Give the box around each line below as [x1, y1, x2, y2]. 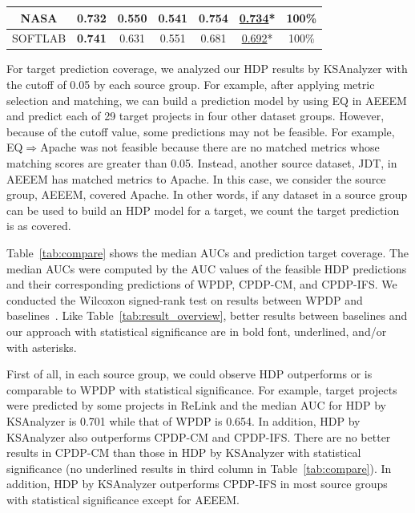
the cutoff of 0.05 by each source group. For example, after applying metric [6, 76, 375, 93]
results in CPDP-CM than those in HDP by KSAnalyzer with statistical [6, 444, 361, 461]
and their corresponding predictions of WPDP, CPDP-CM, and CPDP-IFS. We [6, 276, 397, 293]
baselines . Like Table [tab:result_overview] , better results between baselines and [6, 307, 408, 324]
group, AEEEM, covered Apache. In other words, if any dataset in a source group [6, 186, 408, 203]
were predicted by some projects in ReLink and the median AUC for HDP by [6, 397, 386, 414]
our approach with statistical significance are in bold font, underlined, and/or [6, 322, 387, 339]
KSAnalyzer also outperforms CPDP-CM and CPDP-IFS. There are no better [6, 428, 391, 445]
